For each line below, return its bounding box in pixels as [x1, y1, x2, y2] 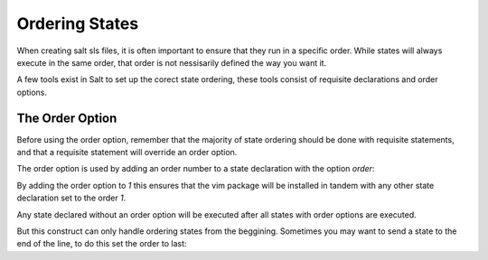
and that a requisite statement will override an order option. [16, 147, 238, 158]
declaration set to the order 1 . [16, 192, 127, 203]
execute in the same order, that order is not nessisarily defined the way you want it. [16, 57, 327, 68]
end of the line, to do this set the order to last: [16, 238, 187, 249]
